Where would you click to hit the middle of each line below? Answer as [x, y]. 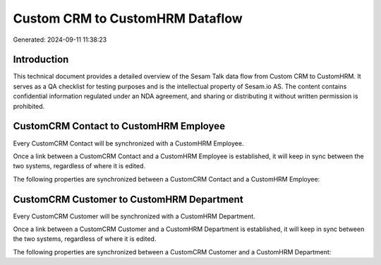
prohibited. [29, 106]
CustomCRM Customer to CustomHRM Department [128, 199]
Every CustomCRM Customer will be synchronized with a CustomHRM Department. [134, 216]
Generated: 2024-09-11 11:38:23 [60, 40]
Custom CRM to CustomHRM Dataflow [128, 18]
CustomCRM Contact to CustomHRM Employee [119, 126]
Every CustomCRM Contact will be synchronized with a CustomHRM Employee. [128, 143]
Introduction [41, 60]
